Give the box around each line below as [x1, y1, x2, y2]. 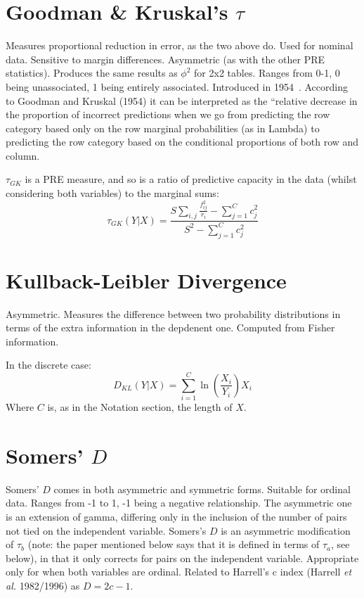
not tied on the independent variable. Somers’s [6, 523, 207, 537]
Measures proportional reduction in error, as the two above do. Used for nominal [6, 38, 353, 53]
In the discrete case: [6, 357, 91, 372]
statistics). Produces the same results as [6, 65, 178, 80]
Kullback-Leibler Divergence [6, 265, 287, 294]
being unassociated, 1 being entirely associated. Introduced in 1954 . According [6, 79, 348, 94]
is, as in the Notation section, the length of [47, 400, 233, 414]
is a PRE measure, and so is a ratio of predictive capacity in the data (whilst [25, 172, 357, 186]
